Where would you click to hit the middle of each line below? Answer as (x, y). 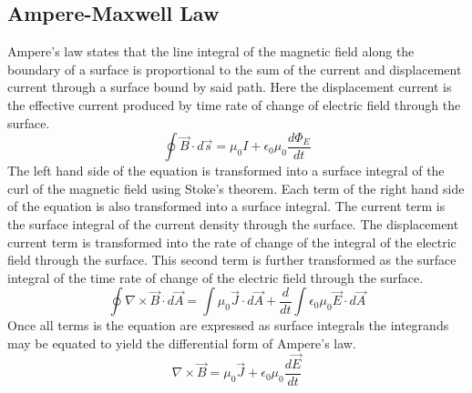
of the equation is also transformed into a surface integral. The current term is (226, 206)
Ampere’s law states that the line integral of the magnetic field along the (211, 51)
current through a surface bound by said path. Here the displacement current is (230, 87)
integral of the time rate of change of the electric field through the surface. (215, 277)
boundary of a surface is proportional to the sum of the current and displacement (235, 69)
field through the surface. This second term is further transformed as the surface (232, 260)
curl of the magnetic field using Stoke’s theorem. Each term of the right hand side (236, 188)
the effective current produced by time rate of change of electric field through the (234, 104)
